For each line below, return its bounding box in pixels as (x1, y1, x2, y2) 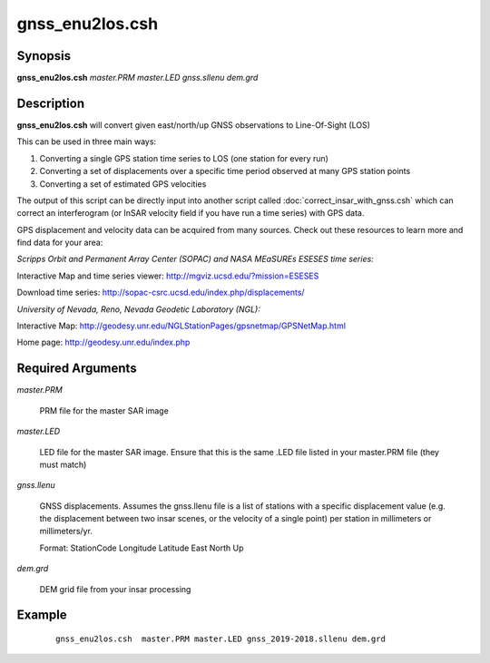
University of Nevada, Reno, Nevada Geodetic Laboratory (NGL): (16, 304, 260, 315)
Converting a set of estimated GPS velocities (39, 178, 207, 190)
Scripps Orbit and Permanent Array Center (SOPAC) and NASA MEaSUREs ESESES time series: (16, 254, 374, 265)
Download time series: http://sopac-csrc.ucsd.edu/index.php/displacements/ (16, 287, 305, 298)
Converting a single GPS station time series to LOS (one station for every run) (39, 152, 328, 163)
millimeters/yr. (39, 526, 93, 537)
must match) (39, 459, 87, 470)
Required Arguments (16, 361, 137, 376)
